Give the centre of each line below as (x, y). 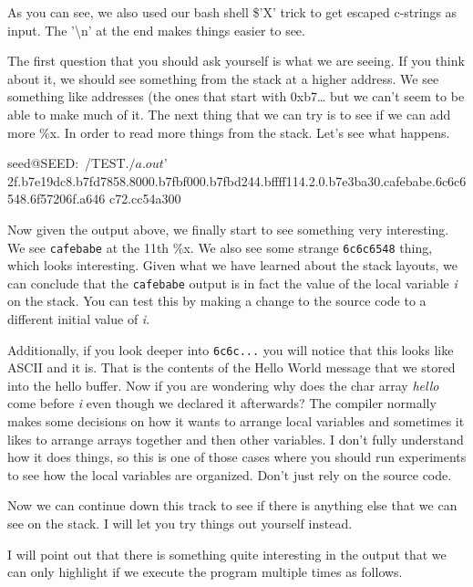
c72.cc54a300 (145, 199)
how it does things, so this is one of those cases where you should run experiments (237, 457)
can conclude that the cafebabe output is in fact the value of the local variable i (232, 283)
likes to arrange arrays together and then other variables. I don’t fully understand (236, 439)
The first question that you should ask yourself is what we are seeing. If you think (236, 61)
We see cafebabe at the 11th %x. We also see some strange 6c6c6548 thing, (220, 247)
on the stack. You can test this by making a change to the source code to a (217, 301)
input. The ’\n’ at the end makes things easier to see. (156, 30)
